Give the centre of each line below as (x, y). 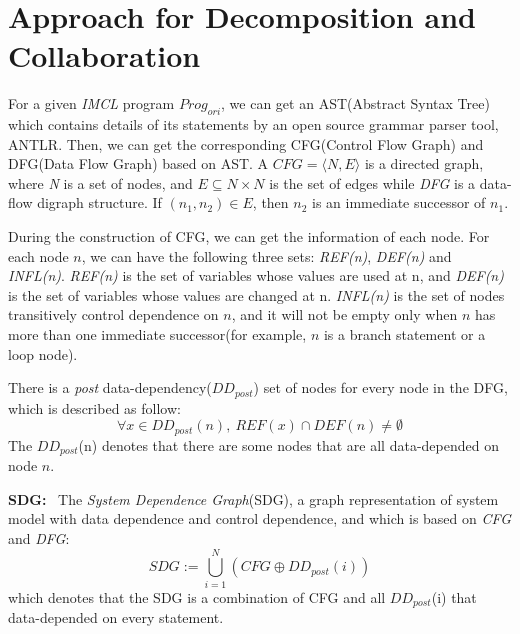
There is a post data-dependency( (110, 387)
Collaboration (104, 55)
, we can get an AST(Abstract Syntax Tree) (355, 103)
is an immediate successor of (399, 202)
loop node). (43, 353)
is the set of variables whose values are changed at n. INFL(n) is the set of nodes (256, 294)
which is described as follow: (94, 407)
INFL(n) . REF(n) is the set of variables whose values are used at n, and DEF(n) (256, 275)
